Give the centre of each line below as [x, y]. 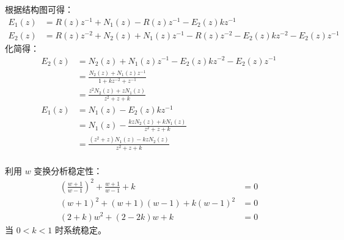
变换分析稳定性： [68, 170]
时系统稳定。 [80, 229]
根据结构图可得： [39, 9]
